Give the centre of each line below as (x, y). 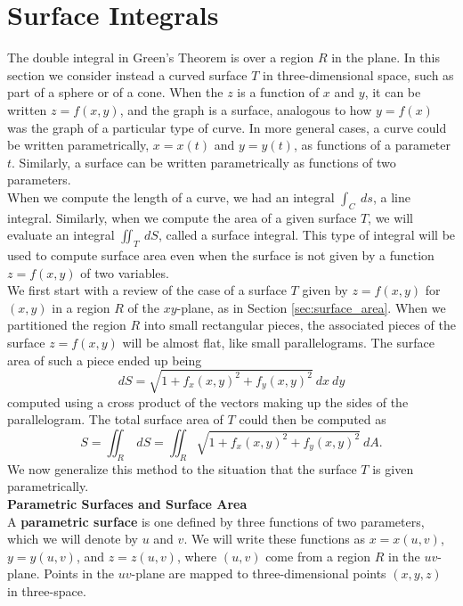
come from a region (318, 556)
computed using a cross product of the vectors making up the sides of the (208, 401)
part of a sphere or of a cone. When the (115, 92)
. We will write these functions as (275, 539)
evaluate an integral (61, 235)
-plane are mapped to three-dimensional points (259, 573)
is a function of (278, 92)
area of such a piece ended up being (105, 360)
